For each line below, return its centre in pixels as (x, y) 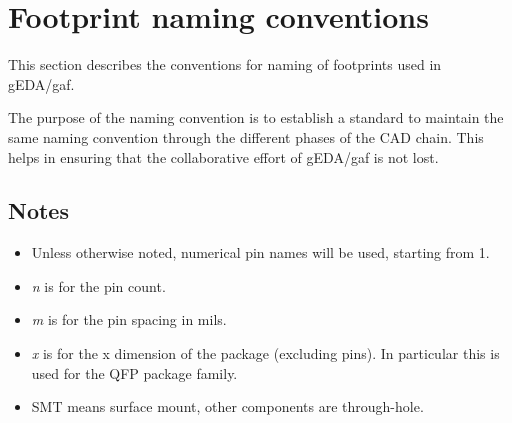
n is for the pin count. (98, 285)
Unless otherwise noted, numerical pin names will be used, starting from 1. (260, 252)
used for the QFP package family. (134, 372)
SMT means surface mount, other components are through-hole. (227, 406)
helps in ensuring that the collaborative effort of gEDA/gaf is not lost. (223, 156)
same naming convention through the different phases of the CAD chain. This (246, 136)
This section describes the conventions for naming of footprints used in (225, 64)
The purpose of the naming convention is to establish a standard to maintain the (256, 117)
